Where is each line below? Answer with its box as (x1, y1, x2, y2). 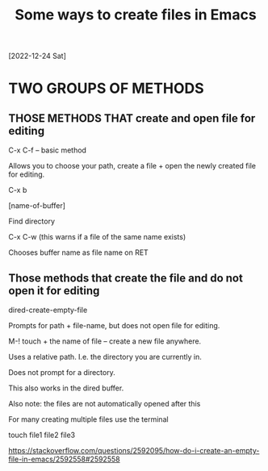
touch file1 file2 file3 (8, 430, 75, 440)
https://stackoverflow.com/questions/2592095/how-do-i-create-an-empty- (8, 446, 260, 455)
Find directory (8, 216, 55, 227)
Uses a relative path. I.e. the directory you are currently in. (8, 352, 202, 361)
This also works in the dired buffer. (8, 383, 124, 393)
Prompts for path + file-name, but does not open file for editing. (8, 321, 220, 330)
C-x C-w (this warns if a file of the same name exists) (8, 232, 186, 242)
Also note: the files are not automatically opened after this (8, 399, 201, 408)
